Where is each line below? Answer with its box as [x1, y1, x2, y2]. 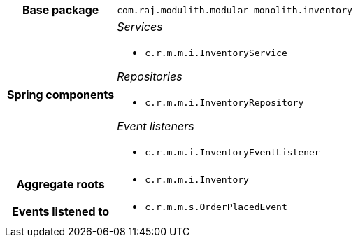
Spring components [7, 87, 115, 102]
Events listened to [12, 204, 109, 218]
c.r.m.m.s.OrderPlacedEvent [145, 202, 287, 212]
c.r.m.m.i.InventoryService [145, 48, 287, 58]
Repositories [117, 69, 182, 83]
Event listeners [117, 119, 194, 133]
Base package [22, 3, 99, 17]
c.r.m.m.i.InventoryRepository [145, 97, 304, 108]
